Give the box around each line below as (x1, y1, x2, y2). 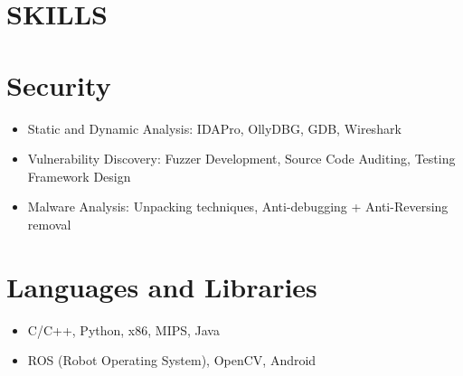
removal (27, 214, 71, 233)
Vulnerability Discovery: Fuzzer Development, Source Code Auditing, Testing (27, 149, 456, 168)
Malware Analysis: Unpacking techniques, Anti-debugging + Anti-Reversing (27, 197, 449, 216)
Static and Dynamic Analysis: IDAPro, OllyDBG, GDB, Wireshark (27, 118, 402, 137)
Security (6, 66, 111, 103)
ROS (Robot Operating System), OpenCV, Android (27, 351, 317, 370)
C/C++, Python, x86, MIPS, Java (27, 320, 220, 339)
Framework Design (27, 166, 131, 185)
